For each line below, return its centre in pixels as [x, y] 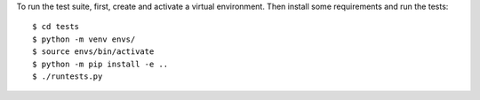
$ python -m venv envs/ [84, 39]
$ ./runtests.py [68, 76]
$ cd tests [56, 27]
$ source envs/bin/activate [93, 52]
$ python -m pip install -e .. [100, 64]
